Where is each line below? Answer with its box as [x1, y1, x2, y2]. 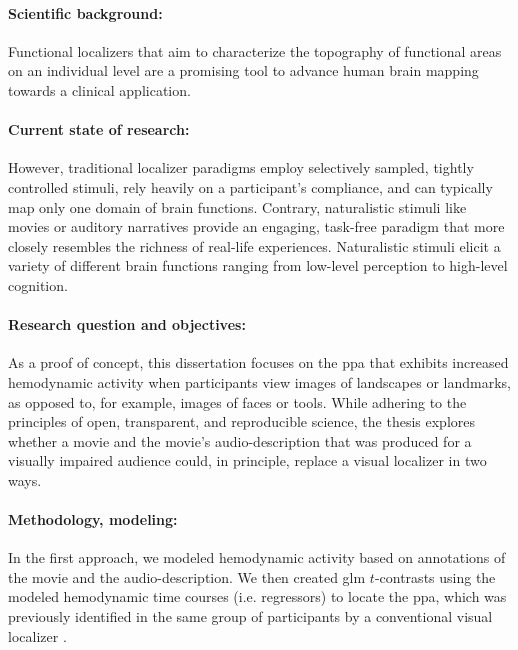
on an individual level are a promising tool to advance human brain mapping [8, 60, 479, 81]
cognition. [8, 274, 68, 295]
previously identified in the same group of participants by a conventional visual [8, 606, 493, 627]
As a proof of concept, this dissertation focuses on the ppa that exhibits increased [8, 352, 509, 373]
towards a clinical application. [8, 79, 191, 100]
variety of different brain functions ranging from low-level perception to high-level [8, 255, 508, 276]
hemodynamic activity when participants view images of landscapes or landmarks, [8, 371, 511, 392]
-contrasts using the [374, 566, 496, 587]
